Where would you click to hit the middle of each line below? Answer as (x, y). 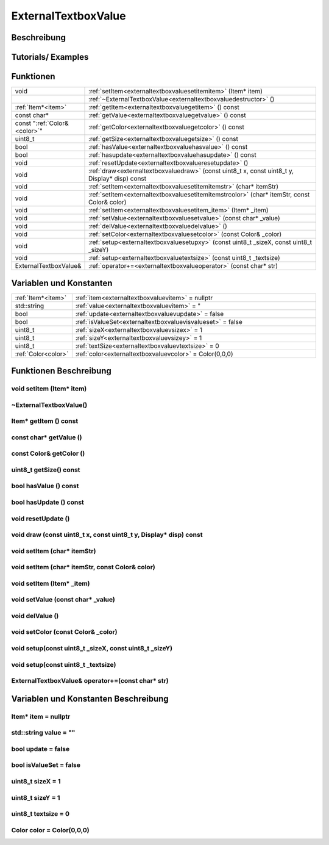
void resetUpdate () (41, 519)
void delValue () (35, 616)
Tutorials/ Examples (50, 57)
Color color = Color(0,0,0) (50, 830)
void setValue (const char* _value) (63, 600)
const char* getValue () (47, 437)
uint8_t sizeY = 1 (36, 797)
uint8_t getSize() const (46, 470)
